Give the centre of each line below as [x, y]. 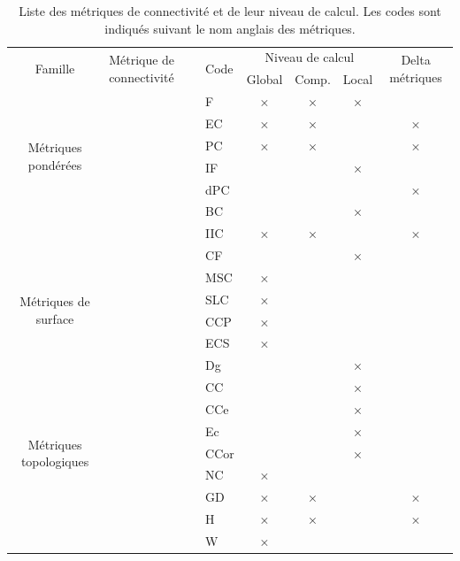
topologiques [55, 461]
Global [264, 79]
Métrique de [142, 60]
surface [55, 318]
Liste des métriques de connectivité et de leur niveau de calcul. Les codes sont [230, 11]
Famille [55, 68]
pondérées [55, 165]
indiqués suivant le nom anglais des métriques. [230, 28]
